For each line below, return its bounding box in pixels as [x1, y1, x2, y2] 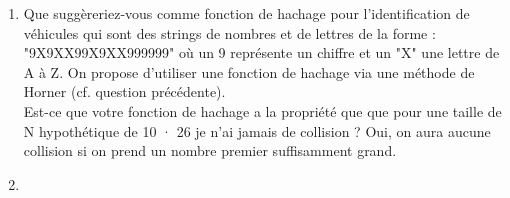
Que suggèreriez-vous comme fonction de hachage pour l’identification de [23, 3, 470, 23]
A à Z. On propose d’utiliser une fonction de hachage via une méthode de [23, 61, 475, 82]
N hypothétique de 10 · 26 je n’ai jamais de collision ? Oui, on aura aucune [23, 120, 491, 141]
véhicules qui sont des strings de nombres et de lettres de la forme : [23, 22, 436, 43]
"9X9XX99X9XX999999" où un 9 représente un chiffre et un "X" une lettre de [23, 42, 500, 63]
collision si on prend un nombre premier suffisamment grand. [23, 140, 397, 161]
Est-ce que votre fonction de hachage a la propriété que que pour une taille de [23, 100, 502, 121]
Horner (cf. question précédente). [23, 81, 226, 102]
